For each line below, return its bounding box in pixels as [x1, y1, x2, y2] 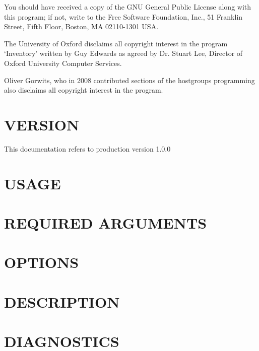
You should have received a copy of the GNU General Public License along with [4, 2, 251, 12]
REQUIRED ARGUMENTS [4, 213, 207, 233]
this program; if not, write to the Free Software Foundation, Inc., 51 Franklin [4, 11, 243, 22]
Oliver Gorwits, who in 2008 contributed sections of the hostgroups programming [4, 75, 255, 85]
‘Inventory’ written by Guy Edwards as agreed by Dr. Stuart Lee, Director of [4, 48, 243, 58]
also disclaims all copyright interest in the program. [4, 85, 163, 95]
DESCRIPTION [4, 291, 120, 312]
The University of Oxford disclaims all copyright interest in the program [4, 38, 228, 48]
